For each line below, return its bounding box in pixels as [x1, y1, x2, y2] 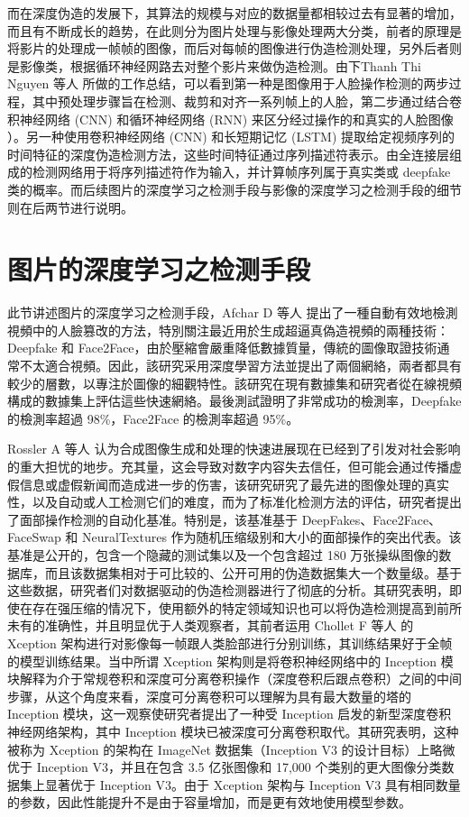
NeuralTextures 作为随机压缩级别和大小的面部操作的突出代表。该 [82, 528, 462, 546]
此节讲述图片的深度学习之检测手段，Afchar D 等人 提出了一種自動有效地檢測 [7, 303, 458, 322]
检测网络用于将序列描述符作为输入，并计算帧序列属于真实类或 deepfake [32, 162, 451, 181]
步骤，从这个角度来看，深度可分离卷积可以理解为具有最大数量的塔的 [7, 686, 411, 705]
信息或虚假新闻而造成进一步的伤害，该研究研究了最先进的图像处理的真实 [19, 474, 449, 493]
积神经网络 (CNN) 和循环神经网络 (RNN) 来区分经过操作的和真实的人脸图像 [7, 109, 454, 128]
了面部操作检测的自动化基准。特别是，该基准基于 [7, 509, 298, 528]
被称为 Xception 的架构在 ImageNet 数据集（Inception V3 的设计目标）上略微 [7, 739, 455, 758]
